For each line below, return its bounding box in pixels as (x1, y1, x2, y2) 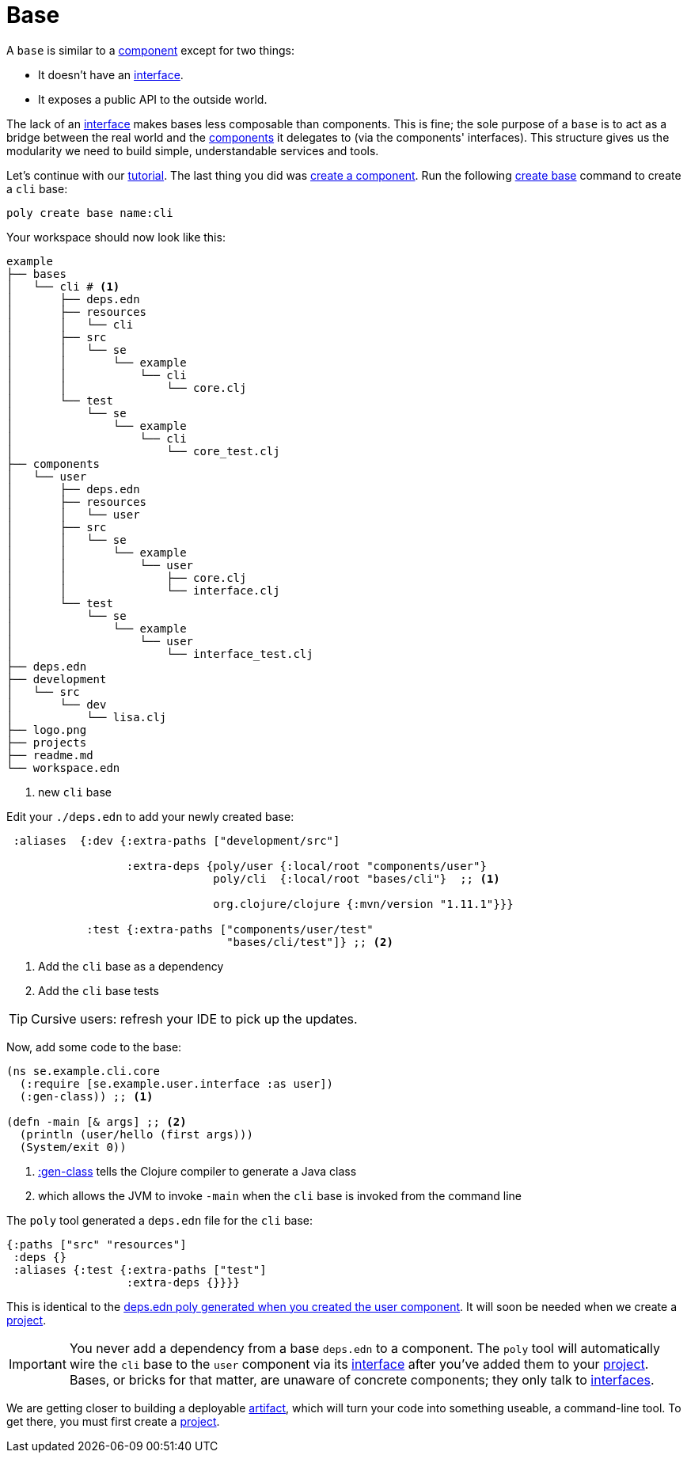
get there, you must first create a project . (6, 1414, 220, 1428)
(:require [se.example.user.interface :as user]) (19, 1077, 334, 1090)
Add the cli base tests (38, 983, 159, 997)
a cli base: (6, 181, 68, 196)
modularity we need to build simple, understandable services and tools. (6, 143, 379, 158)
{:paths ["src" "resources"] (6, 1237, 187, 1251)
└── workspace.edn (6, 761, 120, 774)
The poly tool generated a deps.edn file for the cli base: (6, 1213, 313, 1227)
